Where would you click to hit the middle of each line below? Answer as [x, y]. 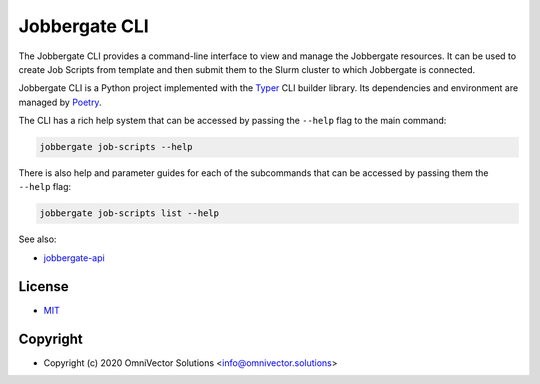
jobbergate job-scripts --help [116, 147]
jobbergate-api [74, 257]
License [43, 286]
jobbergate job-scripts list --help [129, 213]
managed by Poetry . [60, 102]
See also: [37, 239]
